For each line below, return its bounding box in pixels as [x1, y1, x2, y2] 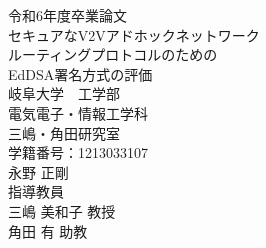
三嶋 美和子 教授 [8, 200, 116, 221]
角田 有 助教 [8, 220, 88, 241]
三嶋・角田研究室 [8, 122, 120, 143]
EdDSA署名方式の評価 [8, 63, 153, 84]
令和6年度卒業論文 [8, 5, 127, 25]
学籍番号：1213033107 [8, 142, 148, 163]
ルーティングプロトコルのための [8, 44, 218, 65]
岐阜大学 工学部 [8, 83, 120, 104]
